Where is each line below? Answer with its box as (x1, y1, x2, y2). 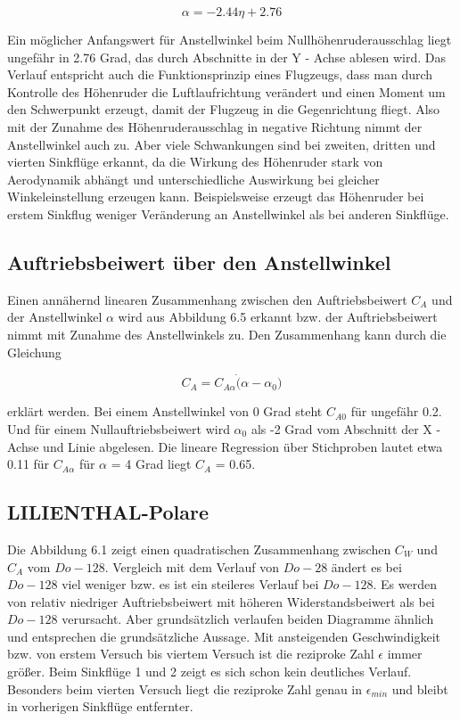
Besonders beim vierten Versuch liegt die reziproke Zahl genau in (7, 679, 363, 698)
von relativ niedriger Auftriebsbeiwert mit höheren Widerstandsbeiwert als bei (7, 592, 435, 610)
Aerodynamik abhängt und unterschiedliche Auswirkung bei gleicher (7, 169, 380, 188)
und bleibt (391, 679, 448, 698)
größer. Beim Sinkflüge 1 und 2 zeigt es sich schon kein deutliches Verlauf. (7, 662, 412, 681)
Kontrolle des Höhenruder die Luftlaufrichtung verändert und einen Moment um (7, 82, 446, 101)
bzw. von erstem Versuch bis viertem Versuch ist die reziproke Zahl (7, 644, 374, 663)
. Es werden (373, 575, 438, 594)
